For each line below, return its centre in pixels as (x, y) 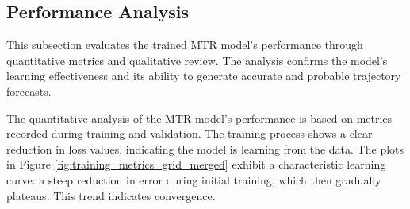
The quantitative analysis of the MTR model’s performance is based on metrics (199, 118)
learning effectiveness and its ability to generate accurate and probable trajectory (204, 76)
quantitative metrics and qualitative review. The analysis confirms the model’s (197, 60)
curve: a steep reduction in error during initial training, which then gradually (194, 179)
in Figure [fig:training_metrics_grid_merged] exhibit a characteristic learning (196, 164)
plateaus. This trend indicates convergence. (111, 195)
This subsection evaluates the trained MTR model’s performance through (185, 45)
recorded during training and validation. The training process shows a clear (190, 133)
